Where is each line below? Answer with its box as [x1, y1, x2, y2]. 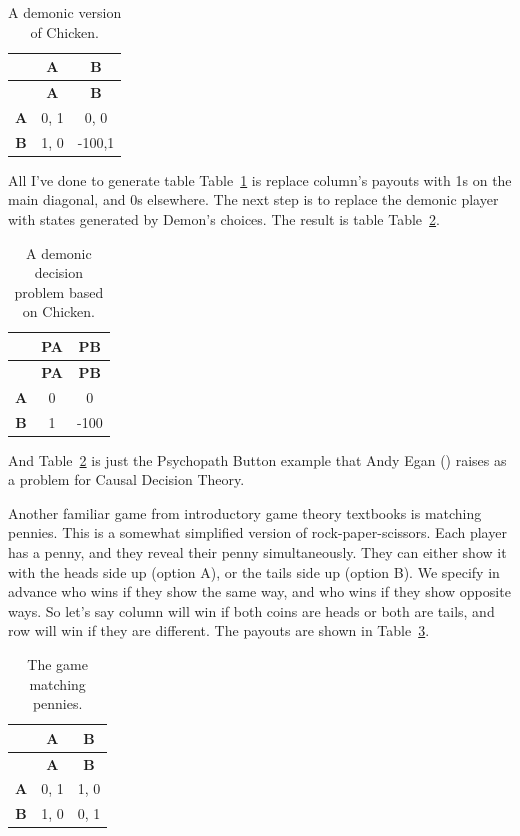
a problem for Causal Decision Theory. [8, 469, 245, 490]
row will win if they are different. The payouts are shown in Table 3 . [8, 620, 430, 641]
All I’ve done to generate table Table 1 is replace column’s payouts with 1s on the [8, 169, 512, 190]
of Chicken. [30, 21, 99, 42]
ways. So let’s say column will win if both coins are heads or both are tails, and [8, 600, 495, 621]
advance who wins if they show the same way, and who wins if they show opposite [8, 581, 511, 602]
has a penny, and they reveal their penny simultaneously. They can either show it [8, 541, 507, 562]
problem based [14, 281, 104, 302]
